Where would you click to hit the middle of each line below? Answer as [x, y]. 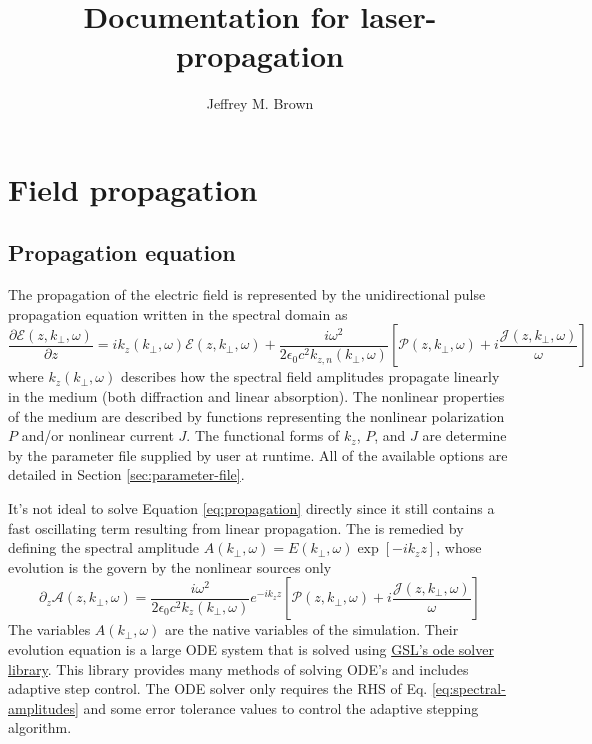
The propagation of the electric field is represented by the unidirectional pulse [247, 294]
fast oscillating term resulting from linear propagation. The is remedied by [236, 527]
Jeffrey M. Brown [260, 103]
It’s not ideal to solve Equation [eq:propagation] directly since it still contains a [251, 508]
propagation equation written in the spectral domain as [178, 313]
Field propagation [133, 188]
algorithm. [40, 727]
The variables [49, 629]
